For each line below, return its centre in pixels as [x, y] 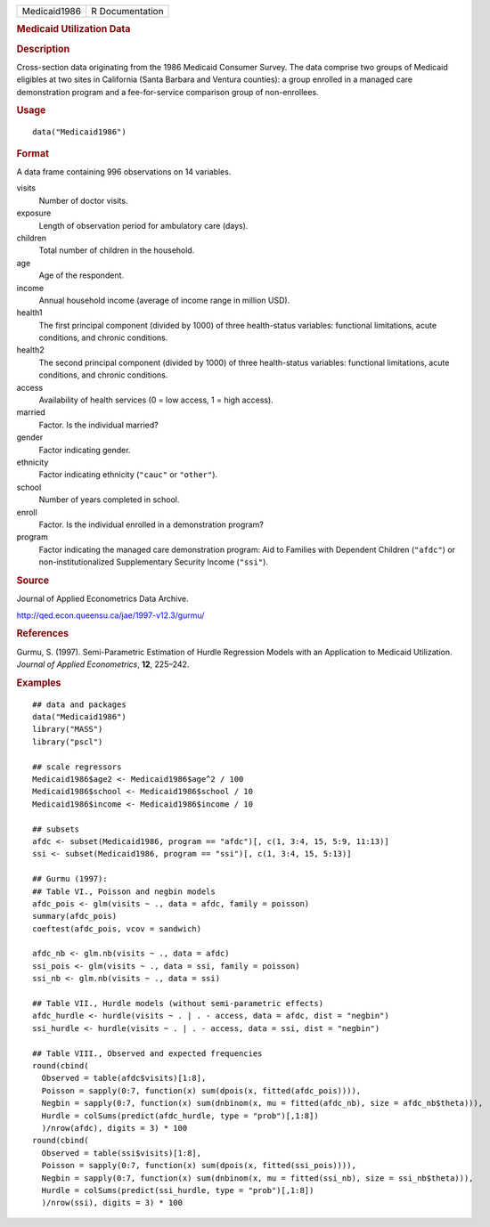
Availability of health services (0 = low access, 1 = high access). [156, 400]
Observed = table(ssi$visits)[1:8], [122, 1153]
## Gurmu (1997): [70, 879]
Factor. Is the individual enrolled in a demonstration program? [151, 524]
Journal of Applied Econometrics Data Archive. [102, 599]
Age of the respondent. [82, 275]
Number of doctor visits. [83, 200]
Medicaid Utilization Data [73, 29]
